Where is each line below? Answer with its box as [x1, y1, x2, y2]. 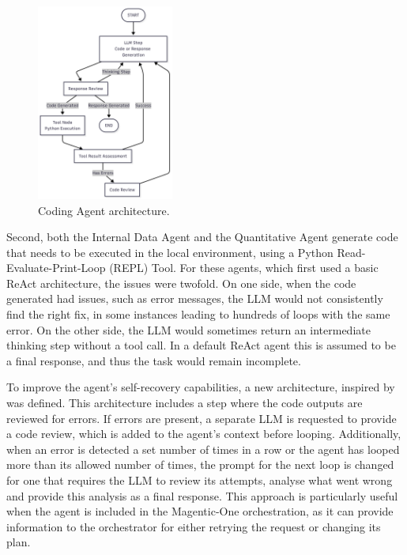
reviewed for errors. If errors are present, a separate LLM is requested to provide [6, 410, 397, 426]
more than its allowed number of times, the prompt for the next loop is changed [6, 456, 394, 473]
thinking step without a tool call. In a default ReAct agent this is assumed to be [6, 337, 396, 353]
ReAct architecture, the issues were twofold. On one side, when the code [6, 274, 356, 291]
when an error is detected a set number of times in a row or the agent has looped [6, 440, 400, 457]
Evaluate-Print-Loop [6, 259, 106, 276]
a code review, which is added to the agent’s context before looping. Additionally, [6, 425, 401, 442]
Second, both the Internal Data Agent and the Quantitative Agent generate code [6, 228, 398, 245]
